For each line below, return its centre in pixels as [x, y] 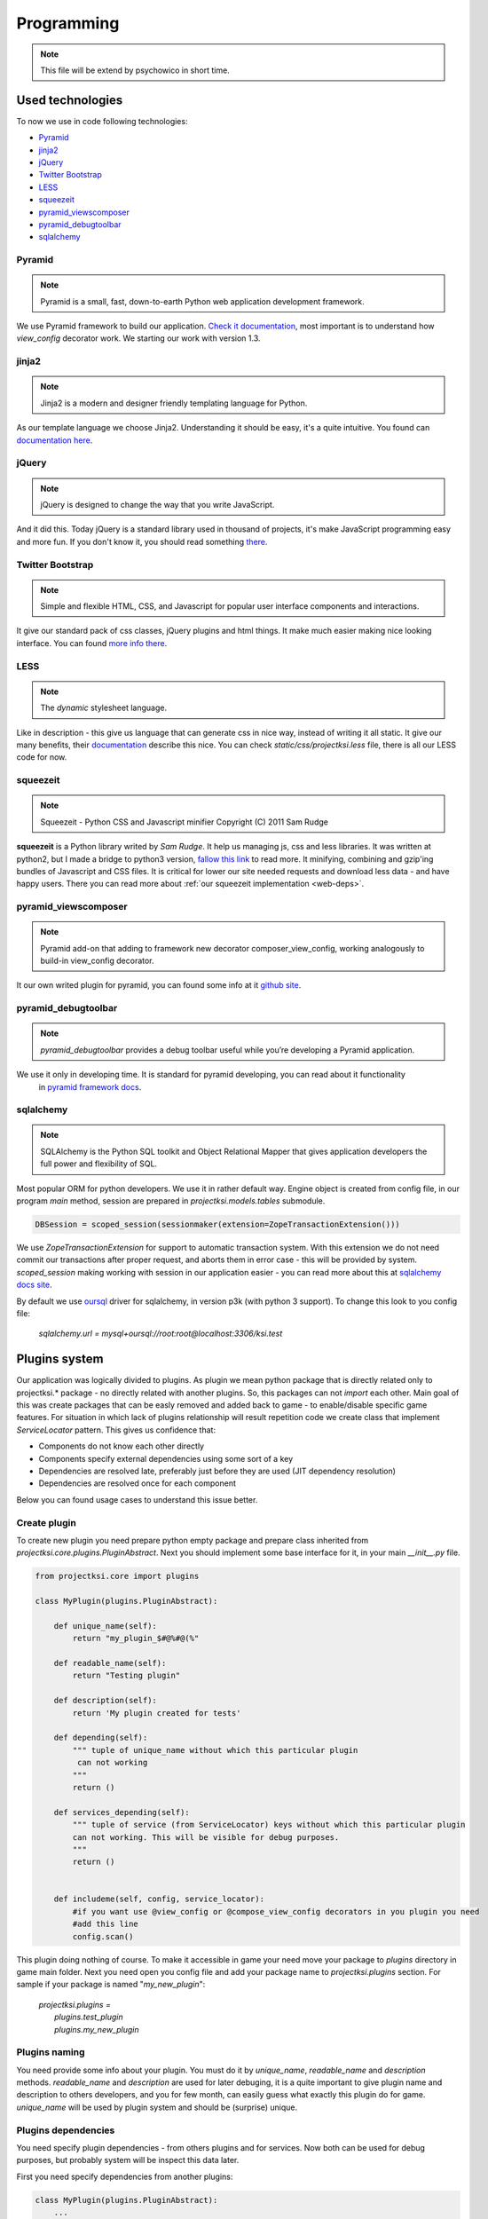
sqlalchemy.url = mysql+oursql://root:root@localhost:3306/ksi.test [161, 1334]
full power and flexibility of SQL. [99, 1164]
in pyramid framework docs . [90, 1086]
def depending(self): [101, 1738]
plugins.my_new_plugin [97, 2029]
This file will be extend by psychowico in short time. [135, 70]
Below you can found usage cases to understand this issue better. [137, 1499]
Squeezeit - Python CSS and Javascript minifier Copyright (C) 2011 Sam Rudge [184, 822]
